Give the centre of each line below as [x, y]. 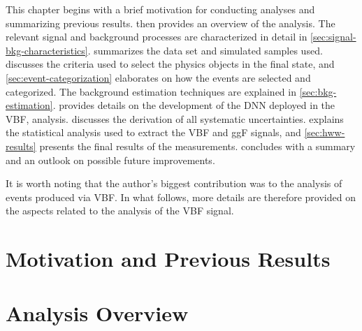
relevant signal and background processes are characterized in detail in [157, 37]
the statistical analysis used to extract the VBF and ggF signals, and [153, 132]
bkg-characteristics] [47, 50]
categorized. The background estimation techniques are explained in [151, 91]
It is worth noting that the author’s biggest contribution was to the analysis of [174, 183]
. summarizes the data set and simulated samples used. [205, 50]
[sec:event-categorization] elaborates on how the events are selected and [158, 77]
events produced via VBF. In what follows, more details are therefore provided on [181, 197]
